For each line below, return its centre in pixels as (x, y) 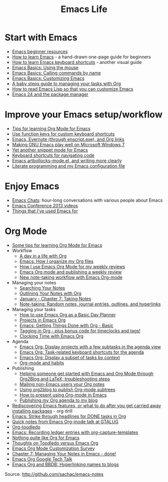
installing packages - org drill (42, 411)
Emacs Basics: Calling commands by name (56, 73)
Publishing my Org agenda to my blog (58, 400)
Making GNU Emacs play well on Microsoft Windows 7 (68, 144)
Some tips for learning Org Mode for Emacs (57, 245)
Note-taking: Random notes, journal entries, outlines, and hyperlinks (90, 304)
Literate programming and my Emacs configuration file (68, 166)
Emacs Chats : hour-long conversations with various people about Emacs (87, 200)
